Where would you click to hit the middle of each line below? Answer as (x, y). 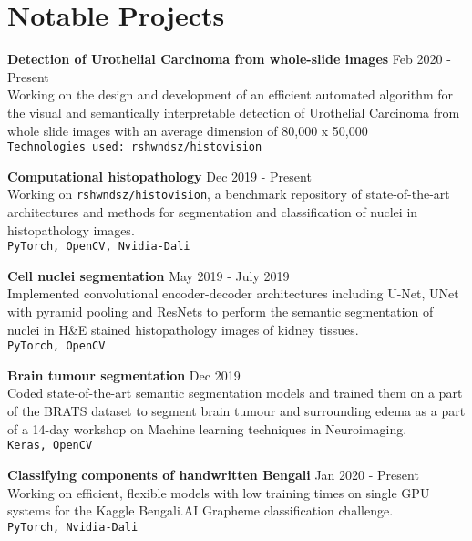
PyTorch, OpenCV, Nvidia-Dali (99, 247)
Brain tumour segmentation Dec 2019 (124, 375)
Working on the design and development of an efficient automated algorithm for (231, 94)
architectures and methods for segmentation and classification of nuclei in (213, 212)
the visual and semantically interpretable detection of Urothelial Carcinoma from (234, 112)
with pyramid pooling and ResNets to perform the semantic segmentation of (221, 312)
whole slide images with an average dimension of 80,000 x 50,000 (188, 130)
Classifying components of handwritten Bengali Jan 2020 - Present (213, 474)
